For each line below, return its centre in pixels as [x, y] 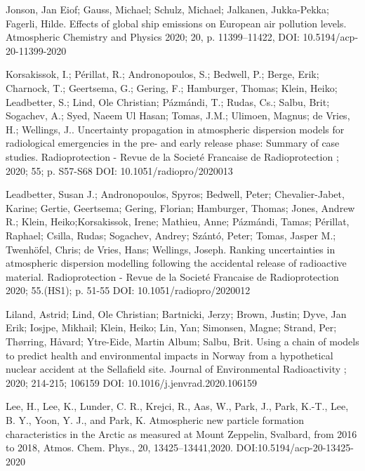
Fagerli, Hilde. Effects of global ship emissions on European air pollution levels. [176, 23]
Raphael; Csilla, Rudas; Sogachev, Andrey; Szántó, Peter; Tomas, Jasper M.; [171, 235]
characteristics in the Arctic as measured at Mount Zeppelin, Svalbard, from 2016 [181, 433]
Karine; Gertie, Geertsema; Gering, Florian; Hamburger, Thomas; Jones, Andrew [180, 207]
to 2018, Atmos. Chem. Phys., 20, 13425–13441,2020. [119, 447]
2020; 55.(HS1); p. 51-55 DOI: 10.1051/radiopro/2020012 [128, 290]
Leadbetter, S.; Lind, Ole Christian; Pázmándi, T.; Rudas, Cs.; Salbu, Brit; [168, 101]
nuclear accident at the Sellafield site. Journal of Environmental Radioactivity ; [176, 369]
